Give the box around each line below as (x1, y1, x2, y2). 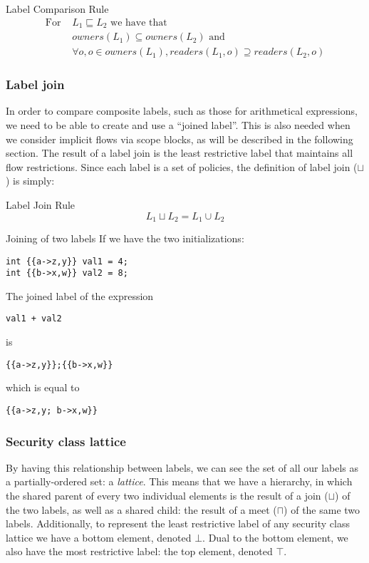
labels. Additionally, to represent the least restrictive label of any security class (6, 516, 350, 531)
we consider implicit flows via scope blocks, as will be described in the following (6, 131, 353, 146)
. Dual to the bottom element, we (202, 530, 348, 544)
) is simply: (6, 173, 55, 188)
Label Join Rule (6, 197, 76, 212)
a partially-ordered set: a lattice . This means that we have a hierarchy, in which (6, 474, 353, 489)
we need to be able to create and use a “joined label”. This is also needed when (6, 117, 350, 132)
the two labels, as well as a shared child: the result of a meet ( (6, 502, 277, 517)
